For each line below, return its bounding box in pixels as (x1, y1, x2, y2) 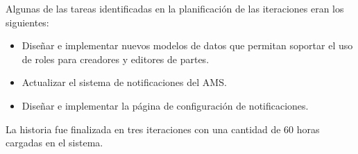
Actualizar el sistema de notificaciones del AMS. (22, 75, 227, 89)
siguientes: (6, 15, 49, 29)
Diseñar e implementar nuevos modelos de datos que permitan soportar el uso (22, 38, 353, 53)
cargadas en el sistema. (6, 135, 103, 150)
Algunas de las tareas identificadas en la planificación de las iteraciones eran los (6, 1, 344, 15)
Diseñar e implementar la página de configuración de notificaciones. (22, 98, 309, 112)
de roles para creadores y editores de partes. (22, 51, 210, 66)
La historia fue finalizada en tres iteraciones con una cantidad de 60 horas (6, 121, 320, 136)
